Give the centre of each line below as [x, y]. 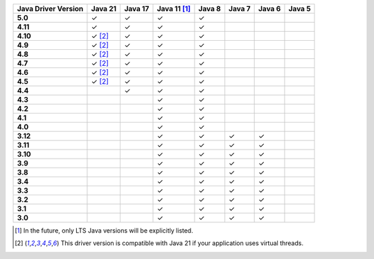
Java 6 [270, 9]
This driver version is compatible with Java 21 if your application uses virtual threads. [182, 243]
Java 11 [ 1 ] [174, 9]
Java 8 [210, 9]
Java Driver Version [50, 9]
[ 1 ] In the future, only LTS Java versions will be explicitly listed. [104, 231]
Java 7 [240, 9]
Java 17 [137, 9]
